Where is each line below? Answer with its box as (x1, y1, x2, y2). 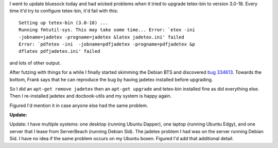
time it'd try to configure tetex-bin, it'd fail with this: (9, 8, 118, 14)
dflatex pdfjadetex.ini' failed (19, 49, 100, 54)
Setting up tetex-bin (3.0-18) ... (19, 19, 109, 26)
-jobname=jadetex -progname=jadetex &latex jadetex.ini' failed (19, 34, 185, 40)
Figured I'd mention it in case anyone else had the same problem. (9, 102, 148, 109)
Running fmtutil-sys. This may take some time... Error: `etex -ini (19, 27, 195, 33)
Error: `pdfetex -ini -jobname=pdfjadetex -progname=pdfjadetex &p (19, 41, 195, 47)
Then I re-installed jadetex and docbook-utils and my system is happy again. (9, 93, 172, 99)
